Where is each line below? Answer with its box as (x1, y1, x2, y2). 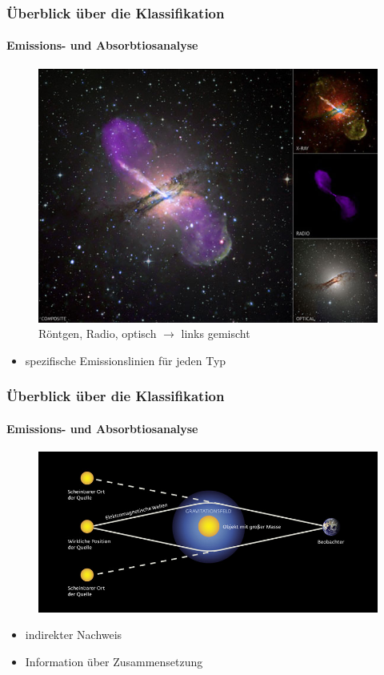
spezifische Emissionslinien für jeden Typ (25, 352, 226, 368)
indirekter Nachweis (25, 626, 122, 643)
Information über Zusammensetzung (25, 653, 203, 669)
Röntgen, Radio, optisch (38, 325, 157, 342)
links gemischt (181, 325, 250, 342)
